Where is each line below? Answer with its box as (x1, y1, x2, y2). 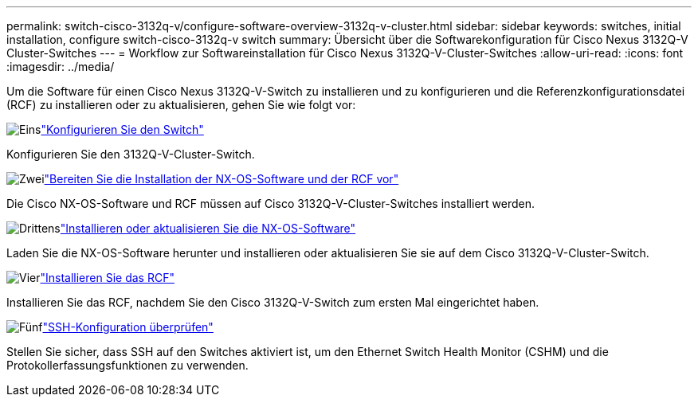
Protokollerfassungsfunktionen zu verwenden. (6, 358, 249, 372)
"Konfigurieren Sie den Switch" (41, 123, 204, 136)
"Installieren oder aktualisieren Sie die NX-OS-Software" (60, 221, 356, 235)
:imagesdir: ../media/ (6, 60, 115, 73)
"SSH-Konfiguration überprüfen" (42, 320, 214, 334)
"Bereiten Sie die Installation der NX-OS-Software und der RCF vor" (44, 172, 399, 186)
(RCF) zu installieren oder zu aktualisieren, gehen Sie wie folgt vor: (6, 98, 356, 112)
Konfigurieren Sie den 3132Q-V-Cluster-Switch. (6, 147, 255, 161)
